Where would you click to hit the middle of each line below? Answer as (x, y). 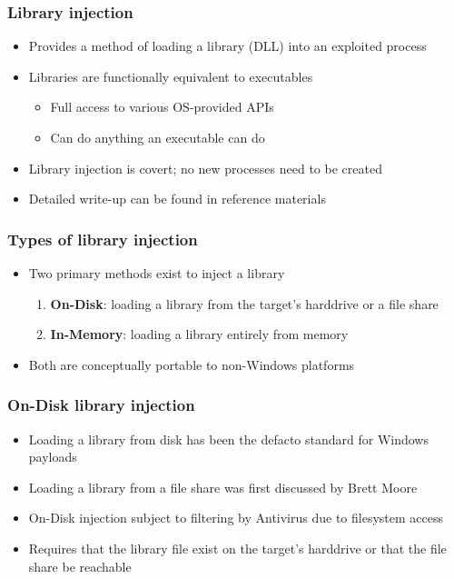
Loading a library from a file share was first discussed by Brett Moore (223, 487)
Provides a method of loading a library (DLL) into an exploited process (227, 46)
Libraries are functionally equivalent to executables (171, 76)
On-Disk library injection (101, 405)
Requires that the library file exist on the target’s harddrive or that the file (237, 548)
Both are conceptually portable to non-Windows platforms (192, 364)
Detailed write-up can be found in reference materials (177, 199)
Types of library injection (103, 239)
